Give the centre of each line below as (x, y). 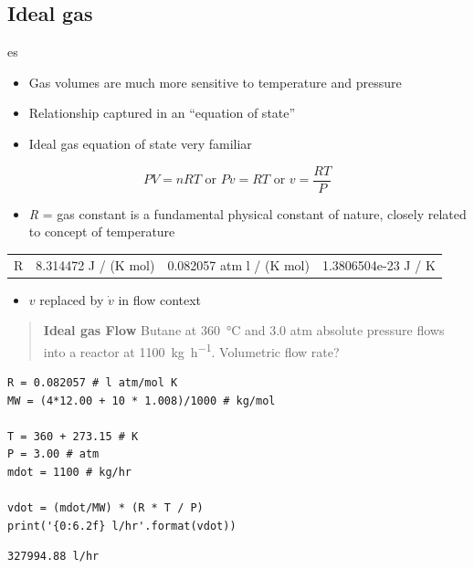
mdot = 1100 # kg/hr (70, 473)
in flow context (160, 299)
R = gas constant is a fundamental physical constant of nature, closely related (248, 213)
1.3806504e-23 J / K (379, 264)
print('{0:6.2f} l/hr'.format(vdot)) (122, 526)
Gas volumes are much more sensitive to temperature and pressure (215, 82)
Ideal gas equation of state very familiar (140, 143)
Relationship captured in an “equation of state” (162, 113)
